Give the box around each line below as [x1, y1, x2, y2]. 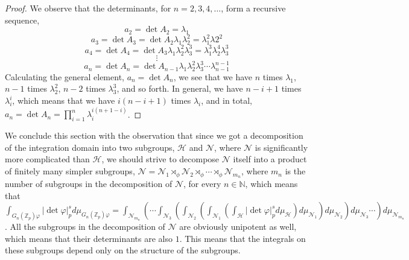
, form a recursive [221, 2, 286, 14]
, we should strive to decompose [101, 153, 220, 165]
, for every [183, 177, 221, 190]
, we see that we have [173, 70, 253, 83]
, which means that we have [12, 94, 115, 107]
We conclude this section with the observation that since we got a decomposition [5, 129, 303, 142]
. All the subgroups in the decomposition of [5, 220, 165, 233]
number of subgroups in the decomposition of [5, 177, 173, 190]
